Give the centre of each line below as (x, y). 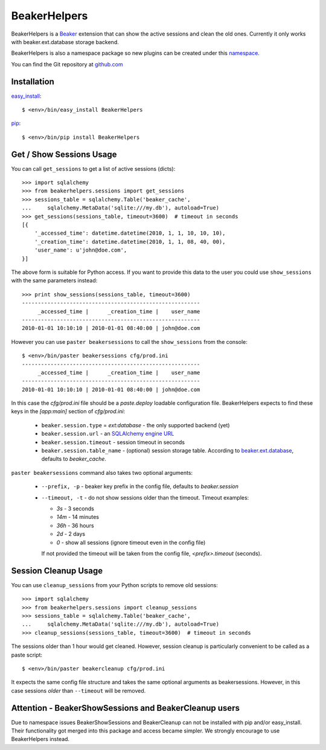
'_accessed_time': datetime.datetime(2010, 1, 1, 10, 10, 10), (130, 233)
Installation (33, 81)
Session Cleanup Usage (57, 570)
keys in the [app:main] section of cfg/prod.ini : (68, 412)
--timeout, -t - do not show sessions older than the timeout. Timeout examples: (145, 497)
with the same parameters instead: (54, 281)
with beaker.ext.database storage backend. (65, 42)
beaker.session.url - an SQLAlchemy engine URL (108, 434)
